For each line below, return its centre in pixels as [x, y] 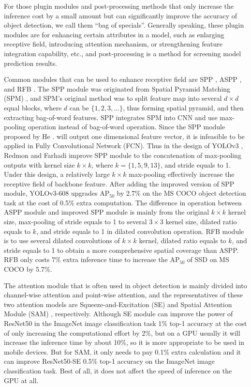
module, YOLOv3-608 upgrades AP [57, 193]
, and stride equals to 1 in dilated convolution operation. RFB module [140, 231]
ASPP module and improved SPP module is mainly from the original [107, 212]
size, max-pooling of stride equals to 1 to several [75, 222]
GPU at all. [21, 380]
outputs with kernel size [39, 164]
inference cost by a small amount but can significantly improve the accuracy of [121, 15]
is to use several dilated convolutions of [62, 240]
